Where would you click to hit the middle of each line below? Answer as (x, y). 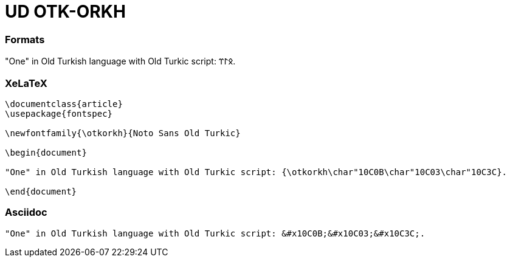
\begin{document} (46, 152)
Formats (25, 39)
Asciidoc (26, 212)
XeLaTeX (26, 83)
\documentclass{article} (64, 104)
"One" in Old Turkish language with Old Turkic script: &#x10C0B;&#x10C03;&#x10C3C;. (215, 233)
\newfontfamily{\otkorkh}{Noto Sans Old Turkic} (123, 133)
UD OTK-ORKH (65, 12)
